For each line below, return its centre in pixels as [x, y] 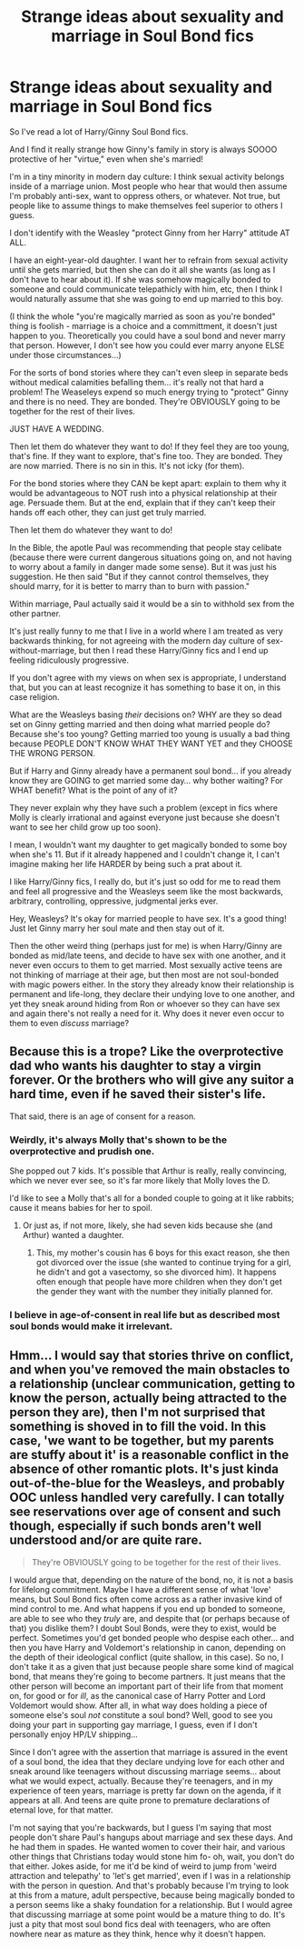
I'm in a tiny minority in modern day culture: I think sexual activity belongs [147, 176]
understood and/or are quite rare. [106, 1540]
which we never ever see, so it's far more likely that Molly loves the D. [140, 1181]
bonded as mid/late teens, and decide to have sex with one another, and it [147, 955]
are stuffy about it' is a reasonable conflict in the [149, 1455]
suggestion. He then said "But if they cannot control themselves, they [139, 576]
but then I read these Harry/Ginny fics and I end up [174, 650]
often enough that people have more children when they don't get [159, 1282]
